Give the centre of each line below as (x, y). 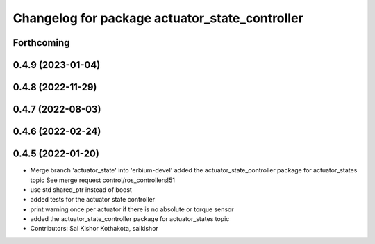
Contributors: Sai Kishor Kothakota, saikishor (94, 229)
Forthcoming (41, 43)
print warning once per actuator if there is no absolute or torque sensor (132, 209)
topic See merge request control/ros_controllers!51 (102, 180)
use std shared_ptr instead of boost (81, 189)
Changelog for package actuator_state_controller (158, 18)
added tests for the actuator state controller (93, 200)
